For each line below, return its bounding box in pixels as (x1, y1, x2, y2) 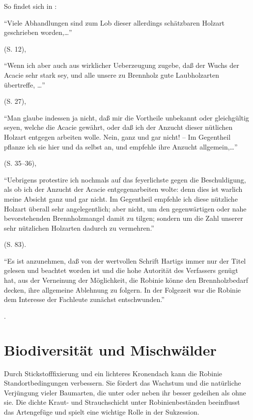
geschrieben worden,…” (4, 27, 72, 37)
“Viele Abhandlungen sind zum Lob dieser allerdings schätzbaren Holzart (4, 17, 225, 28)
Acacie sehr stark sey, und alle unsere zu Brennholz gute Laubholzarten (4, 69, 219, 80)
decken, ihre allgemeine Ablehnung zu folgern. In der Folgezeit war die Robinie (4, 284, 241, 295)
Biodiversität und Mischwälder (4, 339, 217, 360)
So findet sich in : (4, 1, 57, 11)
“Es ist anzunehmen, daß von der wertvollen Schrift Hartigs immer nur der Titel (4, 255, 246, 266)
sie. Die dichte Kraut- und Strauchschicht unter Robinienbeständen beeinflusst (4, 397, 240, 407)
